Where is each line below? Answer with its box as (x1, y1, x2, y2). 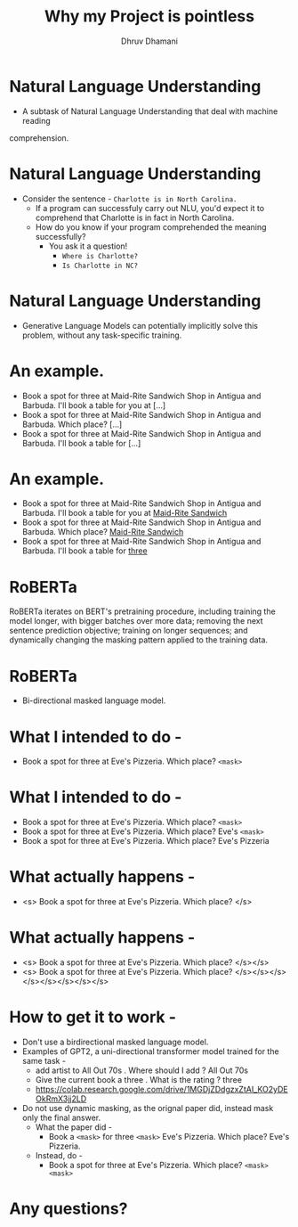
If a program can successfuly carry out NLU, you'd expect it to (35, 202, 265, 213)
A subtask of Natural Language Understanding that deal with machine (21, 105, 278, 117)
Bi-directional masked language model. (21, 695, 166, 706)
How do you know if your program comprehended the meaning (35, 221, 267, 233)
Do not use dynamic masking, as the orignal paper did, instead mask (21, 1103, 274, 1113)
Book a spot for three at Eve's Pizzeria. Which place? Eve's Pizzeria (21, 836, 270, 847)
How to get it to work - (9, 1007, 176, 1027)
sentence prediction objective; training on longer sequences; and (9, 626, 248, 636)
